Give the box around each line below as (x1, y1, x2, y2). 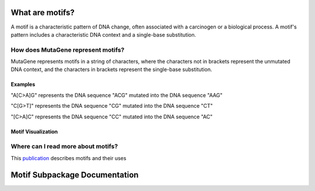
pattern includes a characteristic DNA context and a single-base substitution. (10, 31, 197, 38)
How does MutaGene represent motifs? (10, 45, 125, 54)
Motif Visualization (10, 128, 58, 135)
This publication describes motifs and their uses (10, 154, 127, 161)
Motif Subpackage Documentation (10, 169, 139, 180)
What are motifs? (10, 8, 75, 17)
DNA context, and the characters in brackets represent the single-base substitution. (10, 66, 212, 73)
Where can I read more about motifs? (10, 143, 118, 151)
